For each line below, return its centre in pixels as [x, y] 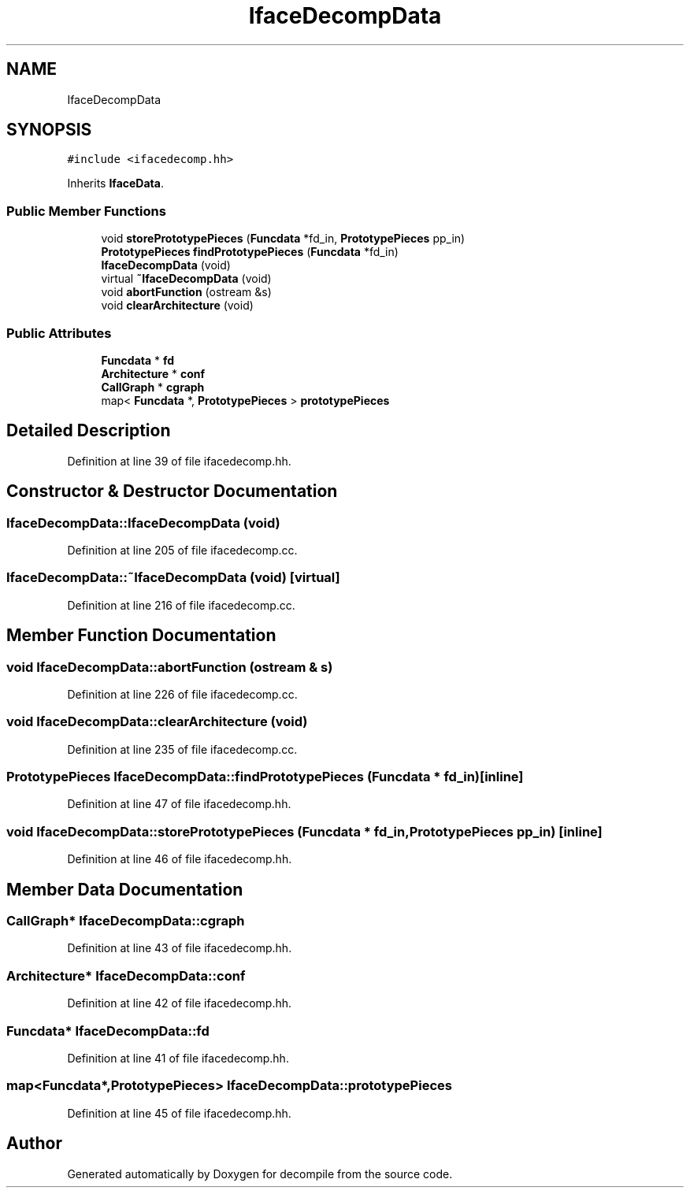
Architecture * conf [153, 373]
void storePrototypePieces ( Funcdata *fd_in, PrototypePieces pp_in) [283, 239]
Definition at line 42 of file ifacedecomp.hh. [180, 1003]
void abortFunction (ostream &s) [186, 292]
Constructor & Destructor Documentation [172, 491]
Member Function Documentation [141, 636]
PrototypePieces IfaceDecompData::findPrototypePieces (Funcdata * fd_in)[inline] [265, 777]
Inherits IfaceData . [115, 184]
